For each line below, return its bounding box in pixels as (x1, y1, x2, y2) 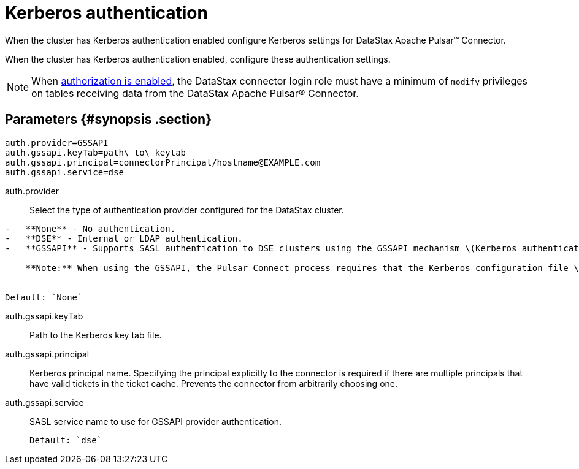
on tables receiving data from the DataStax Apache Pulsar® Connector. (31, 86, 359, 99)
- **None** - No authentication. (5, 223, 176, 234)
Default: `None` (5, 292, 83, 302)
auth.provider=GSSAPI (5, 137, 109, 148)
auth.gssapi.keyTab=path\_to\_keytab (5, 147, 186, 158)
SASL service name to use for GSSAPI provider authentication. (29, 416, 282, 427)
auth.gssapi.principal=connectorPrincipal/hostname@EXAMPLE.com (5, 157, 321, 167)
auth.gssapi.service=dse (5, 167, 124, 177)
